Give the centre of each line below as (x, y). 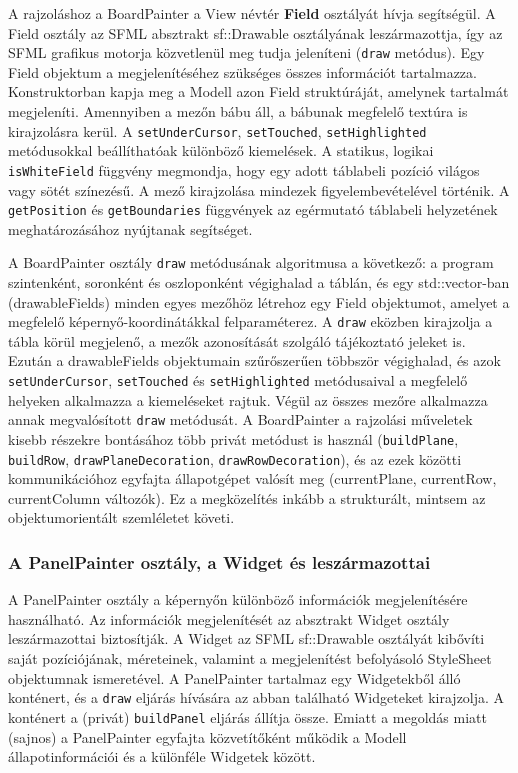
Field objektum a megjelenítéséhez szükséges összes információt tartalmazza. (242, 71)
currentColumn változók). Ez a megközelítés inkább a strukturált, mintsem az (247, 497)
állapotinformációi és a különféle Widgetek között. (162, 756)
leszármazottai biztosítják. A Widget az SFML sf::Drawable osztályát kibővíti (246, 638)
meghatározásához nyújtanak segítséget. (130, 228)
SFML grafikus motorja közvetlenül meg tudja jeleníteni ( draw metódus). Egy (246, 52)
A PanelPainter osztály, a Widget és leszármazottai (219, 561)
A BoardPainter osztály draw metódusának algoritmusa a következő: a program (251, 262)
